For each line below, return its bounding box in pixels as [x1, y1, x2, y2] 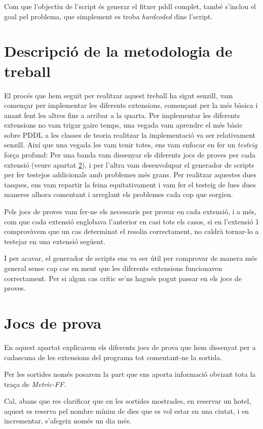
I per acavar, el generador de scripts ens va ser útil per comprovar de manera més [4, 253, 257, 263]
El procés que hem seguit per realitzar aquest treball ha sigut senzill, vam [4, 90, 233, 100]
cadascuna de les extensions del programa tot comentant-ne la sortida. [4, 352, 222, 362]
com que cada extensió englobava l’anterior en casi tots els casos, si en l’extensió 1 [4, 216, 259, 226]
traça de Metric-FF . [4, 378, 66, 389]
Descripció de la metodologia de [4, 41, 233, 61]
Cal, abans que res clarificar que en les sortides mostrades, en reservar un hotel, [4, 396, 251, 406]
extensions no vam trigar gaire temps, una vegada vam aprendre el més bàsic [4, 120, 243, 130]
